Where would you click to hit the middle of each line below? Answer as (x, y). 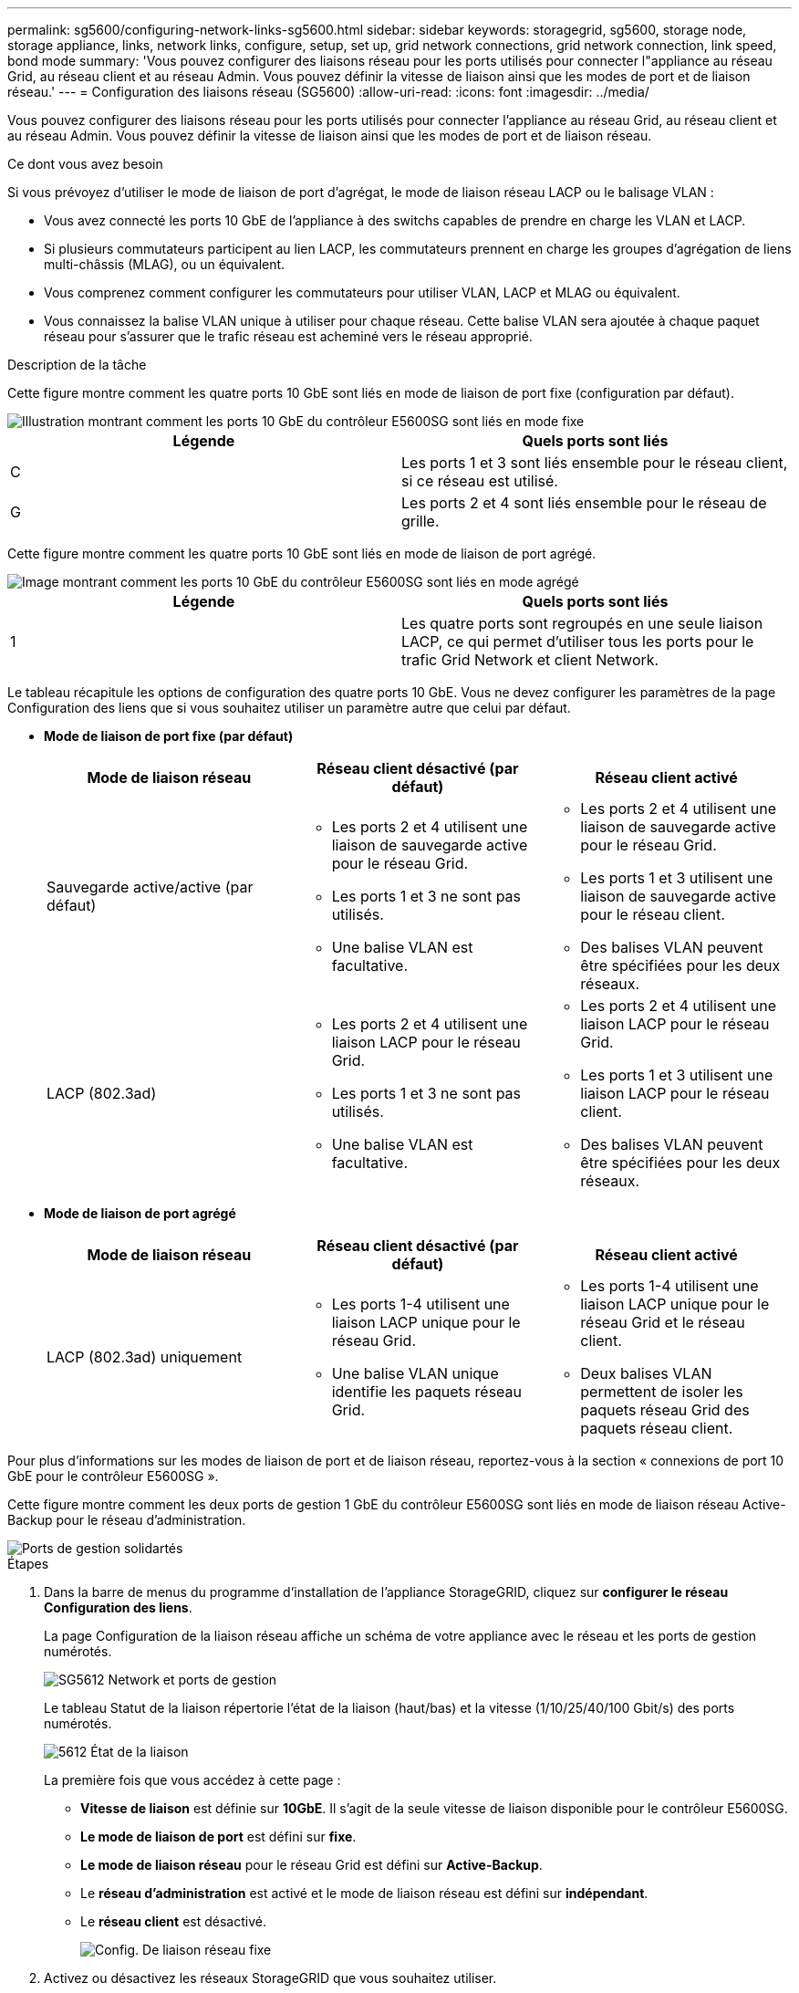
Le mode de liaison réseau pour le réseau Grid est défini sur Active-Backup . (311, 1865)
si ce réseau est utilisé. (480, 481)
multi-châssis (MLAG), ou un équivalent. (165, 264)
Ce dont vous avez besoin (85, 164)
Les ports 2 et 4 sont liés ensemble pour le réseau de (584, 503)
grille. (420, 521)
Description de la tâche (77, 365)
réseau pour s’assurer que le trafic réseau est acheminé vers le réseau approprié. (288, 336)
